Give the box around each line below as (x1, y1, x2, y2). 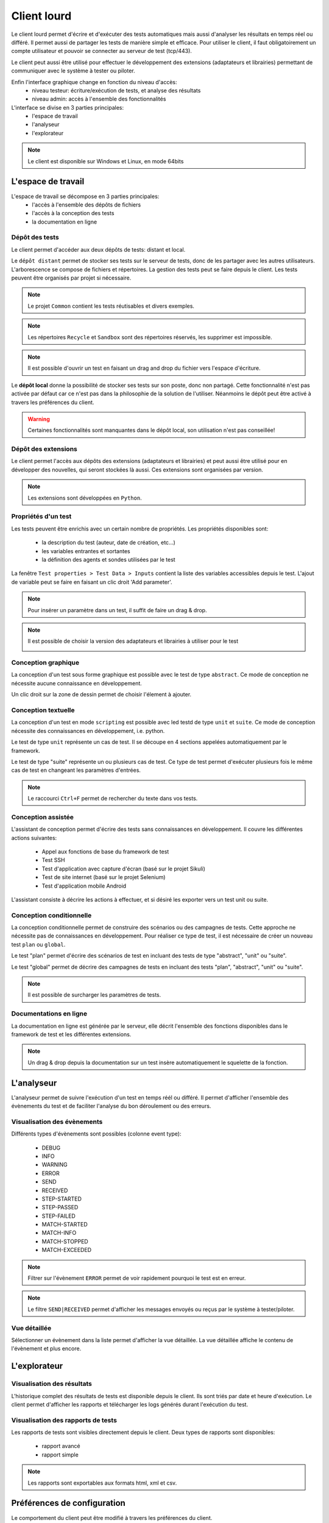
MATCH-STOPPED (41, 1237, 88, 1245)
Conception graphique (11, 659, 79, 667)
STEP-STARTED (41, 1195, 82, 1203)
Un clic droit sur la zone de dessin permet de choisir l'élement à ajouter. (11, 691, 192, 698)
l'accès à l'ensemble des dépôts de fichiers (32, 201, 141, 208)
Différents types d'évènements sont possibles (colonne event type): (11, 1130, 182, 1137)
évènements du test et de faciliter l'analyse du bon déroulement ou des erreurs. (11, 1103, 211, 1110)
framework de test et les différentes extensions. (11, 1030, 132, 1038)
